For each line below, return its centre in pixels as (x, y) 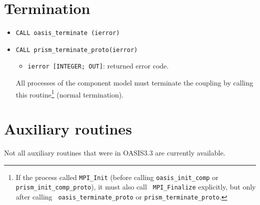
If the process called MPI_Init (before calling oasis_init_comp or (117, 177)
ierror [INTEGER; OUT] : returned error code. (98, 66)
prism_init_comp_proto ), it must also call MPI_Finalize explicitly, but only (136, 187)
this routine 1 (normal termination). (70, 93)
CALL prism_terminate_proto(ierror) (77, 50)
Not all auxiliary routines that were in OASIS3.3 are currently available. (115, 153)
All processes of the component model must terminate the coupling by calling (134, 83)
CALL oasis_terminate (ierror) (68, 33)
